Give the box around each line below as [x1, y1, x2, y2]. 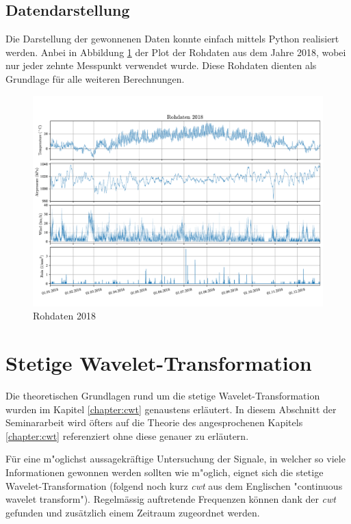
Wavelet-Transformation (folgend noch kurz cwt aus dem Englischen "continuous [5, 478, 343, 493]
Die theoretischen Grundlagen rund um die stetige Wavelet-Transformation [5, 388, 320, 402]
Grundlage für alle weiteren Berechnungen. [5, 71, 185, 86]
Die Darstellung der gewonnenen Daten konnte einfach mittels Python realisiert [5, 31, 339, 46]
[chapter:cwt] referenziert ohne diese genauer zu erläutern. [5, 428, 249, 443]
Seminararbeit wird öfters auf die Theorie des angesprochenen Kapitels [5, 415, 303, 430]
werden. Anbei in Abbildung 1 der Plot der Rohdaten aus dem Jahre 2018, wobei [5, 44, 346, 59]
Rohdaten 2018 [33, 309, 96, 323]
